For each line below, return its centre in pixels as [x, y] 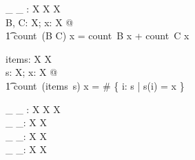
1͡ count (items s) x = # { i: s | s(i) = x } [95, 85]
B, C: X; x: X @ [40, 22]
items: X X [29, 58]
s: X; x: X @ [32, 72]
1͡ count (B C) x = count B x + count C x [97, 36]
